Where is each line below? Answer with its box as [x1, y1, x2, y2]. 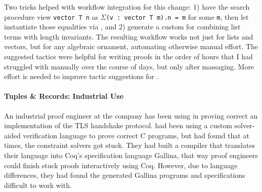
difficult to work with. [4, 179, 72, 190]
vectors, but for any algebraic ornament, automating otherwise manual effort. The [4, 41, 258, 52]
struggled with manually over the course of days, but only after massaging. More [4, 61, 254, 71]
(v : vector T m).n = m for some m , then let [106, 11, 249, 22]
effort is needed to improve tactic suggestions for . [4, 71, 159, 82]
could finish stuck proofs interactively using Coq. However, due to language [4, 160, 238, 170]
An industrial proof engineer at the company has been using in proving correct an [4, 110, 258, 121]
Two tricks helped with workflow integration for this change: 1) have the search [4, 2, 250, 12]
